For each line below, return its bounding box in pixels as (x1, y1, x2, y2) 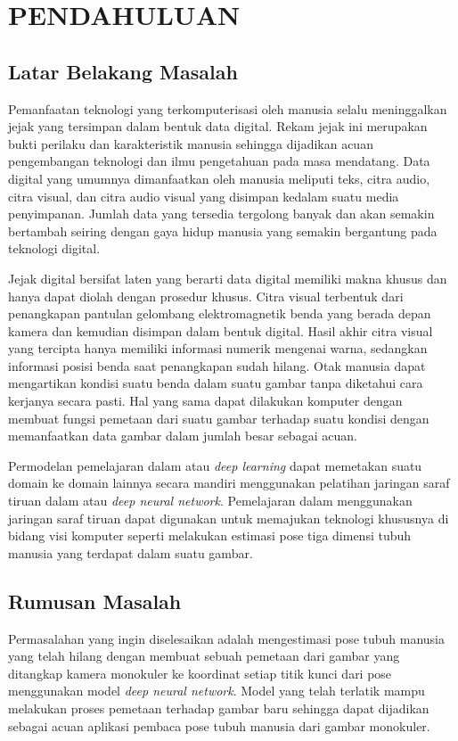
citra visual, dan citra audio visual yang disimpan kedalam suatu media (8, 186, 399, 205)
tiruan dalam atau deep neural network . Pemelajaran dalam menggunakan (8, 491, 413, 510)
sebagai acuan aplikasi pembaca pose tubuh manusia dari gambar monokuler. (8, 716, 430, 735)
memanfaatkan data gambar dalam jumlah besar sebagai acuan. (8, 426, 357, 445)
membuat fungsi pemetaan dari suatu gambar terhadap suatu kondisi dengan (8, 408, 429, 427)
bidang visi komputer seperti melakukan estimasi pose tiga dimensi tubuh (8, 526, 412, 545)
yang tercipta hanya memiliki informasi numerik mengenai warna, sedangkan (8, 339, 428, 358)
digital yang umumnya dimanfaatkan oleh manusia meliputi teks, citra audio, (8, 169, 430, 187)
